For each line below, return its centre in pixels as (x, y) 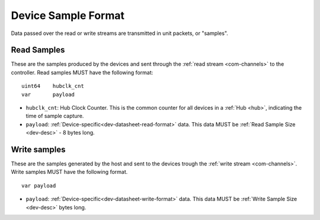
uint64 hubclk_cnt (53, 86)
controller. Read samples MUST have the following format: (82, 72)
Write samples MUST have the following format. (69, 172)
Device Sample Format (68, 15)
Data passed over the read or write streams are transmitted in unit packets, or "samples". (119, 33)
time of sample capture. (55, 116)
